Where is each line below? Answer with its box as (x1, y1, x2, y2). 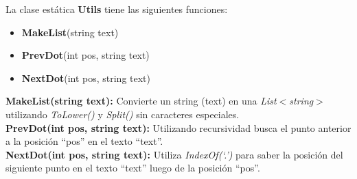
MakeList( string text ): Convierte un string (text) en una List (5, 94, 277, 108)
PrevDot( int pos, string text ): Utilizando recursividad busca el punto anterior (5, 120, 352, 135)
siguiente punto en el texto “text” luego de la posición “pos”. (5, 161, 260, 175)
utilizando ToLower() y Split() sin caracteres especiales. (5, 107, 240, 121)
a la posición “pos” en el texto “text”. (5, 134, 163, 148)
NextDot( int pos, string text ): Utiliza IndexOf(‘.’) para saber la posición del (5, 147, 343, 161)
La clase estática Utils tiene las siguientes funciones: (5, 2, 228, 16)
